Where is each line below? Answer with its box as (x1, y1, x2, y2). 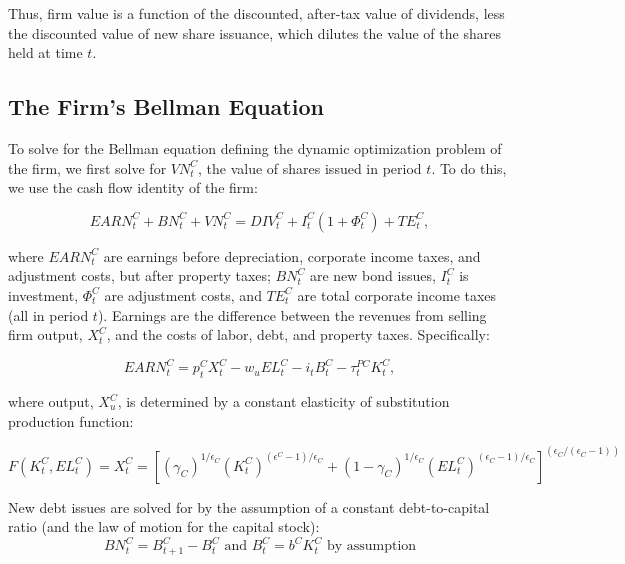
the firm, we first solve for (8, 157, 167, 178)
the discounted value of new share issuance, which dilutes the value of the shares (8, 22, 501, 43)
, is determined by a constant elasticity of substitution (117, 391, 450, 412)
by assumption (326, 539, 417, 554)
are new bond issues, (309, 265, 436, 286)
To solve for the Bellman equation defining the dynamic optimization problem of (8, 137, 502, 158)
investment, (8, 284, 79, 305)
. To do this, (431, 157, 507, 178)
